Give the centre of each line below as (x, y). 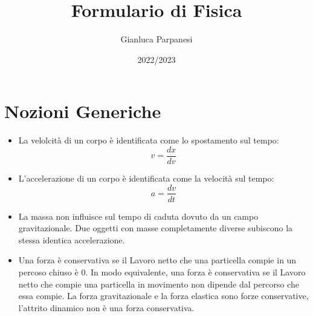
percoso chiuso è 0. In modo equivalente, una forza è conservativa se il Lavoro (162, 272)
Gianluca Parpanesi (156, 39)
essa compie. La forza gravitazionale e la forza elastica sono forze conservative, (163, 296)
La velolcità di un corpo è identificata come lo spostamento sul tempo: (149, 140)
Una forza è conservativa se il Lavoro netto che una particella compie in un (157, 260)
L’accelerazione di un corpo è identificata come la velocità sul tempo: (146, 178)
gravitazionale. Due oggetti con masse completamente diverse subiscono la (156, 228)
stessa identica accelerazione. (72, 239)
